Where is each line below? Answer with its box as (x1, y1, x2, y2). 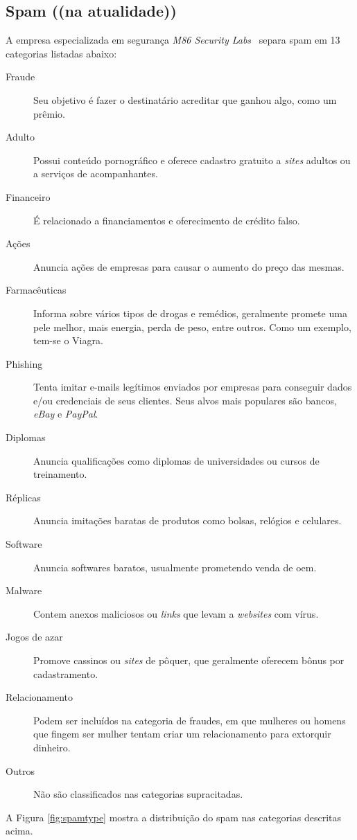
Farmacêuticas (6, 283, 67, 297)
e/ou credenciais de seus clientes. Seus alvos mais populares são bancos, (33, 393, 337, 407)
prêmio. (33, 106, 65, 120)
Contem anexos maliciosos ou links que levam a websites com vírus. (33, 606, 319, 620)
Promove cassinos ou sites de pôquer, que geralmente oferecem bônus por (33, 653, 345, 668)
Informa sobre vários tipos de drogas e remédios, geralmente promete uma (33, 305, 347, 320)
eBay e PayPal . (33, 406, 98, 421)
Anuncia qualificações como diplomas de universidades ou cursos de (33, 453, 320, 467)
